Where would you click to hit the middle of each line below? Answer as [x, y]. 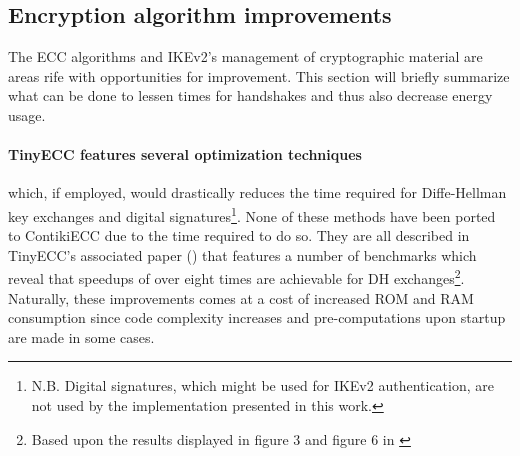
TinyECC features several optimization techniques [185, 154]
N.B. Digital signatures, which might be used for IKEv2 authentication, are [262, 385]
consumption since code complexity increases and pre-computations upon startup [257, 317]
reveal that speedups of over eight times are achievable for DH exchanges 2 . [236, 277]
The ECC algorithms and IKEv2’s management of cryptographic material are [245, 56]
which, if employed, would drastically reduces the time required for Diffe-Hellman [257, 192]
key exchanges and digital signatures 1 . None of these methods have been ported [252, 214]
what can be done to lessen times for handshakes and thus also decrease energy [250, 95]
